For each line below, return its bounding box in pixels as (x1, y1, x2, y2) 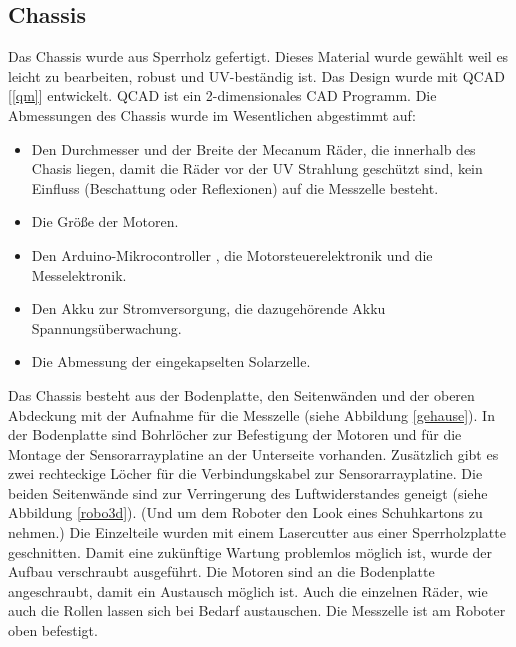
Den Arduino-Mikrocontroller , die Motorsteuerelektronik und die (31, 244, 433, 265)
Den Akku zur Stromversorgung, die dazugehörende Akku (31, 298, 386, 319)
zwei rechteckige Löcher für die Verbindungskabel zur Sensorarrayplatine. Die (8, 463, 483, 484)
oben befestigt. (8, 620, 98, 641)
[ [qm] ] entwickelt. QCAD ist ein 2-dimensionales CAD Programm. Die (8, 85, 437, 106)
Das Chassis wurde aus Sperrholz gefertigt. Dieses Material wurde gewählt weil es (8, 46, 509, 67)
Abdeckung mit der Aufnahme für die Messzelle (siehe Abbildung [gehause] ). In (8, 404, 495, 425)
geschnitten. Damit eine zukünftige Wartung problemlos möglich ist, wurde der (8, 541, 492, 562)
